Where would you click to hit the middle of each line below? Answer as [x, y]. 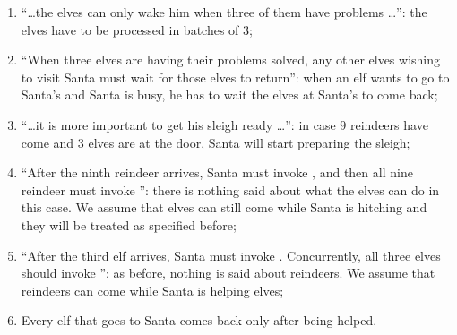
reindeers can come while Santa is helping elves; [152, 290]
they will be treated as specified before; [129, 224]
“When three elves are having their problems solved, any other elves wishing [231, 60]
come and [47, 142]
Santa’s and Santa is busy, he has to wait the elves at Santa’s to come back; [229, 94]
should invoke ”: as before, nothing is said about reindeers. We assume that [228, 273]
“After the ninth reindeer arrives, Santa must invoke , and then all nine [217, 172]
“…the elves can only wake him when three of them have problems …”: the [224, 12]
